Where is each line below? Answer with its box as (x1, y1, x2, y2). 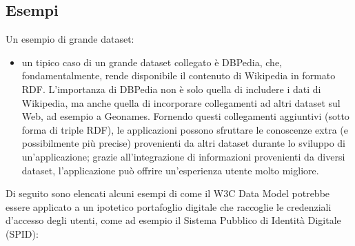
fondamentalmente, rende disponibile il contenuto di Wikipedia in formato (21, 68, 336, 83)
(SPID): (6, 226, 39, 240)
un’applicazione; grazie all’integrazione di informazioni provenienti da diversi (21, 149, 345, 163)
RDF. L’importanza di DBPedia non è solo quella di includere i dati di (21, 81, 321, 96)
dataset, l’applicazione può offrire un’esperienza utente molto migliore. (21, 163, 319, 177)
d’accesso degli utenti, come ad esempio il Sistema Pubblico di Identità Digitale (6, 213, 341, 227)
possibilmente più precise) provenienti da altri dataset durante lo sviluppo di (21, 136, 345, 150)
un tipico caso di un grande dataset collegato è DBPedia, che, (21, 54, 282, 69)
